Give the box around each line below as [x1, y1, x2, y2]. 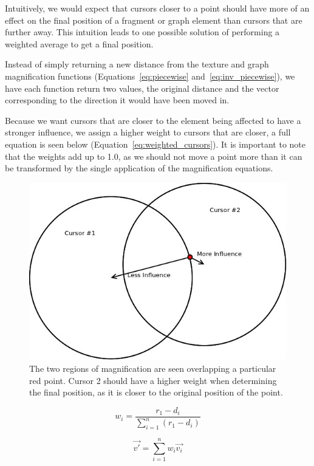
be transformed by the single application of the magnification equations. [5, 162, 273, 174]
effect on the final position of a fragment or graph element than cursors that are [5, 13, 302, 26]
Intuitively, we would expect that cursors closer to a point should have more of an [5, 2, 310, 14]
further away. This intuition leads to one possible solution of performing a [5, 26, 280, 38]
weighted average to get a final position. [5, 37, 154, 50]
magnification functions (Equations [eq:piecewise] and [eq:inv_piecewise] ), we [5, 69, 295, 82]
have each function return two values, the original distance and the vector [5, 81, 279, 94]
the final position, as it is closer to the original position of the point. [29, 386, 283, 399]
